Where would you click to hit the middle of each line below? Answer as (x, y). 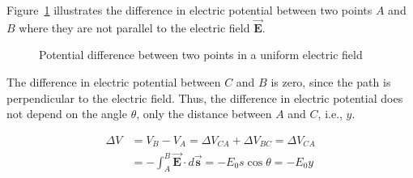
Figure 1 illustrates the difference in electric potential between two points (189, 10)
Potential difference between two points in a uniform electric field (201, 55)
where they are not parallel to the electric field (134, 27)
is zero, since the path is (331, 82)
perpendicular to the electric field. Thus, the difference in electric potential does (205, 97)
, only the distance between (204, 114)
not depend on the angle (67, 114)
